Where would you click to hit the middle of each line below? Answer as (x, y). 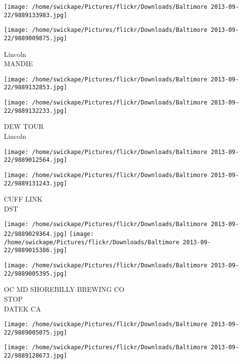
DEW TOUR (24, 126)
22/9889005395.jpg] (36, 273)
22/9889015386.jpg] (36, 250)
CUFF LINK (23, 199)
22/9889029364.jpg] (36, 234)
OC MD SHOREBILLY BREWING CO (64, 289)
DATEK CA (23, 308)
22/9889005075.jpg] (36, 332)
